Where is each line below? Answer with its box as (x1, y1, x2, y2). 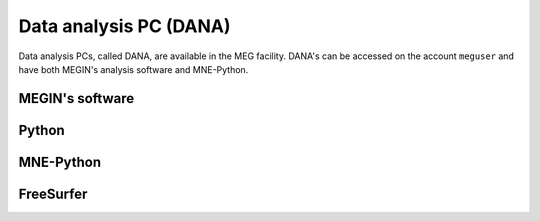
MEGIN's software (18, 90, 135, 107)
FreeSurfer (18, 185, 88, 202)
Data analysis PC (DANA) (18, 15, 231, 37)
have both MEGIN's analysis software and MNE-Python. (18, 63, 249, 75)
